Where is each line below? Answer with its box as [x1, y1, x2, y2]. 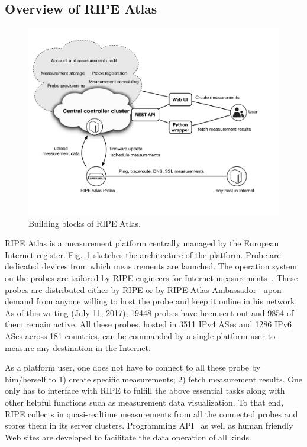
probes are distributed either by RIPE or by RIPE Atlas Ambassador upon [5, 283, 282, 295]
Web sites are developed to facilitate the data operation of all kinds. [5, 430, 251, 443]
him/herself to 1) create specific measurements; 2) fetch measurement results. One [5, 372, 303, 385]
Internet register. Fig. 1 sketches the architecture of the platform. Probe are [5, 248, 281, 261]
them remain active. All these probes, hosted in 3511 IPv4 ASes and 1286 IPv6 [5, 318, 292, 330]
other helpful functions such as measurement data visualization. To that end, [5, 395, 284, 408]
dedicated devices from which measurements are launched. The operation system [5, 260, 297, 272]
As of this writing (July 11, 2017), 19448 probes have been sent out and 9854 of [5, 306, 294, 319]
